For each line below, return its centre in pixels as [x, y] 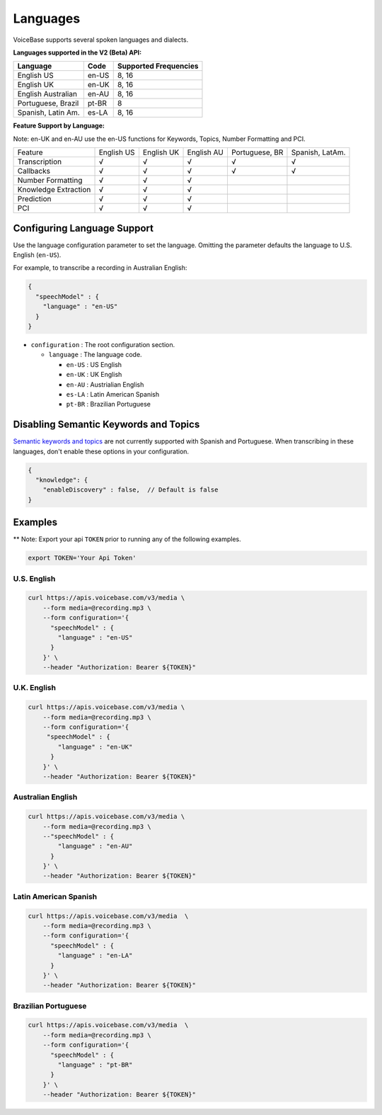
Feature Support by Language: [59, 126]
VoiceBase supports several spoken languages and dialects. [101, 40]
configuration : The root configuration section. [103, 344]
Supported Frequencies [158, 66]
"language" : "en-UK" [95, 747]
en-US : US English [94, 364]
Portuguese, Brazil [48, 103]
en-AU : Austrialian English [105, 384]
